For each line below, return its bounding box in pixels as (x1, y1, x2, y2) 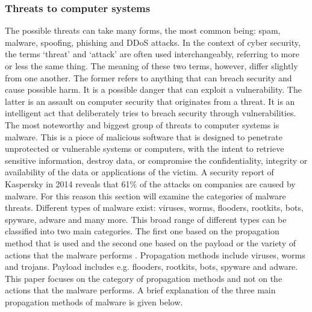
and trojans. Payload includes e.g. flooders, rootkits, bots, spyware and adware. (5, 260, 298, 273)
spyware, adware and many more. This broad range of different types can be (5, 213, 287, 225)
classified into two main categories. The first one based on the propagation (5, 225, 279, 237)
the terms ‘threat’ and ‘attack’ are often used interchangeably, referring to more (5, 48, 299, 60)
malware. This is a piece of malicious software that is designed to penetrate (5, 130, 282, 143)
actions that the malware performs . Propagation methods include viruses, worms (5, 248, 305, 261)
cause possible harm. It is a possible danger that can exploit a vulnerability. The (5, 83, 302, 96)
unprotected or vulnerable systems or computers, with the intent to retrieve (5, 142, 284, 155)
